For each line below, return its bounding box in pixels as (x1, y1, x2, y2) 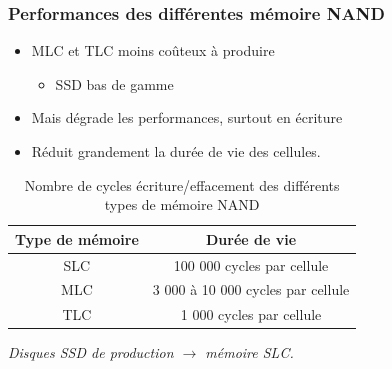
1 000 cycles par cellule (180, 304, 322, 325)
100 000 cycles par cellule (173, 254, 329, 275)
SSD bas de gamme (55, 73, 174, 94)
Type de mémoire (15, 228, 139, 249)
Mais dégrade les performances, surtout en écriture (31, 107, 343, 128)
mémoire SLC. (205, 342, 294, 363)
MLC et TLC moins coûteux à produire (31, 40, 275, 61)
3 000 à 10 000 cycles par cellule (152, 279, 350, 300)
